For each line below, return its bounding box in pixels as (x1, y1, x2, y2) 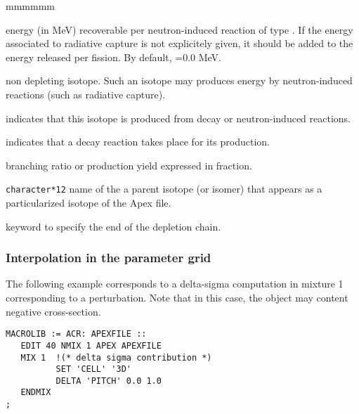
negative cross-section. (6, 304, 101, 318)
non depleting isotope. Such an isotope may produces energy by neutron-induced (6, 73, 353, 88)
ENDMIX (20, 387, 51, 398)
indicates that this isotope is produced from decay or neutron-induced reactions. (6, 110, 351, 125)
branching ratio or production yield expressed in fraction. (6, 157, 252, 172)
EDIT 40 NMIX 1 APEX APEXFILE (20, 340, 162, 351)
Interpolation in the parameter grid (6, 249, 211, 266)
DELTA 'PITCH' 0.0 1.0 (56, 375, 162, 386)
